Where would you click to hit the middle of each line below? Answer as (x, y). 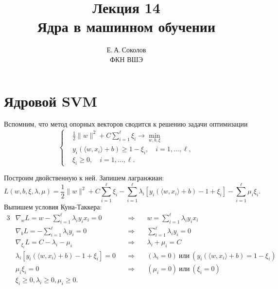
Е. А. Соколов (126, 50)
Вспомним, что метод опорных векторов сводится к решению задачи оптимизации (126, 124)
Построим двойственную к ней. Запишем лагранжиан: (84, 177)
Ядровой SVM (51, 101)
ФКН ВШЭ (126, 59)
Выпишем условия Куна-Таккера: (53, 206)
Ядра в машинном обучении (126, 26)
